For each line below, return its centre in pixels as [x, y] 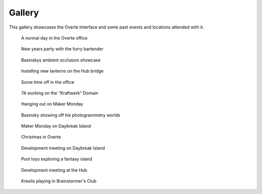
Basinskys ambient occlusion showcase [61, 60]
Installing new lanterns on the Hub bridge [62, 71]
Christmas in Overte [41, 137]
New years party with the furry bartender [62, 49]
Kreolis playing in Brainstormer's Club [59, 181]
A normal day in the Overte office [54, 38]
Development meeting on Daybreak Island [63, 148]
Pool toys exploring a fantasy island [57, 159]
